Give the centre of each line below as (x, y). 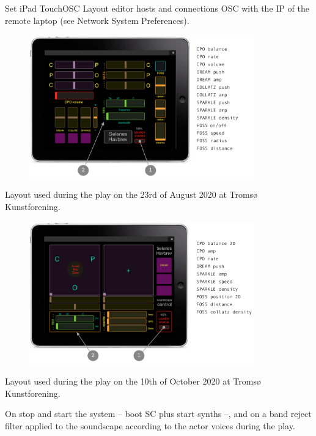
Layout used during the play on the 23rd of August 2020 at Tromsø (131, 194)
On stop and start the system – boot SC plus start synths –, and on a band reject (158, 414)
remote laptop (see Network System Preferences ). (97, 20)
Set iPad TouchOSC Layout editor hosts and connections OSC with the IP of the (157, 8)
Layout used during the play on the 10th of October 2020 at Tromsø (133, 381)
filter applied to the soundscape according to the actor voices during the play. (150, 425)
